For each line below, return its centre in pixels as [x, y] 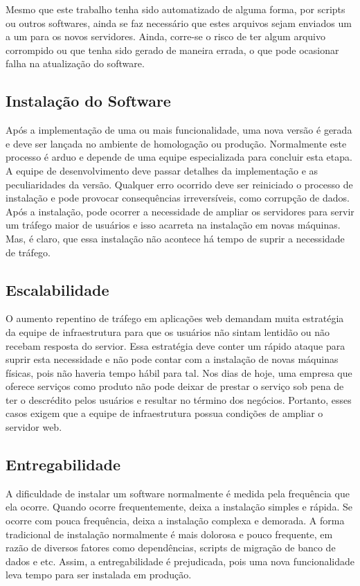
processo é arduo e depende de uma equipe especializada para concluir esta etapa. [179, 157]
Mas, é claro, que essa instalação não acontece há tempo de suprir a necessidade [175, 238]
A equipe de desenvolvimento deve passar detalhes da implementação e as [162, 170]
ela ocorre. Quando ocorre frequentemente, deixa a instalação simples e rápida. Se [179, 507]
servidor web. [34, 427]
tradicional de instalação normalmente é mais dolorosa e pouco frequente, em [169, 534]
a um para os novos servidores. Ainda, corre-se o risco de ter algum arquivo [165, 36]
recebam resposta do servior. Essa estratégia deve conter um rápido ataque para [175, 345]
